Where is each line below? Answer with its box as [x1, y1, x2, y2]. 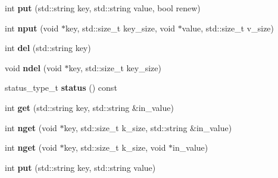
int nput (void [5, 21, 59, 34]
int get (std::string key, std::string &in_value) [5, 101, 174, 113]
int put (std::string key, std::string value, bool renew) [5, 2, 201, 14]
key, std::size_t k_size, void [64, 141, 166, 154]
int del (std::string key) [5, 42, 91, 54]
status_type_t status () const [5, 81, 117, 94]
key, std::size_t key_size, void [65, 21, 176, 34]
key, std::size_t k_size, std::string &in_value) [64, 121, 232, 133]
